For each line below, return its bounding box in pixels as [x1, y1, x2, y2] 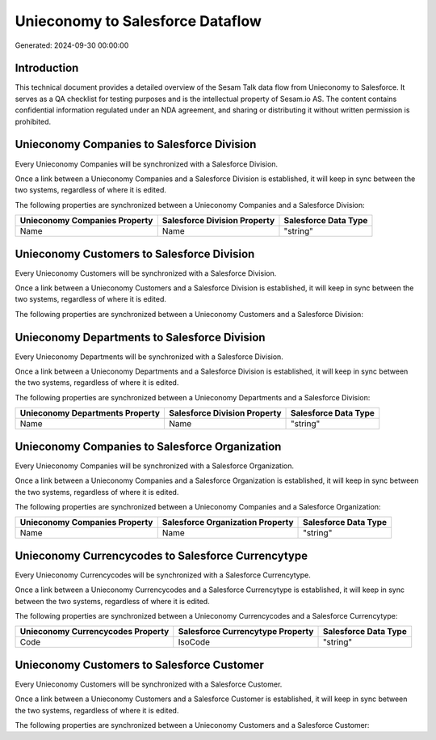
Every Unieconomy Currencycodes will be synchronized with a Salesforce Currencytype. [15, 570, 311, 580]
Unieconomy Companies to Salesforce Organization [15, 439, 282, 453]
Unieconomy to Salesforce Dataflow [15, 12, 262, 30]
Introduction [15, 61, 79, 75]
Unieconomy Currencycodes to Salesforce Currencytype [15, 548, 308, 562]
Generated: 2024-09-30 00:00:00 [15, 40, 129, 50]
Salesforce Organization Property [161, 517, 294, 528]
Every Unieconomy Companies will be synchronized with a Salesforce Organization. [15, 461, 295, 471]
